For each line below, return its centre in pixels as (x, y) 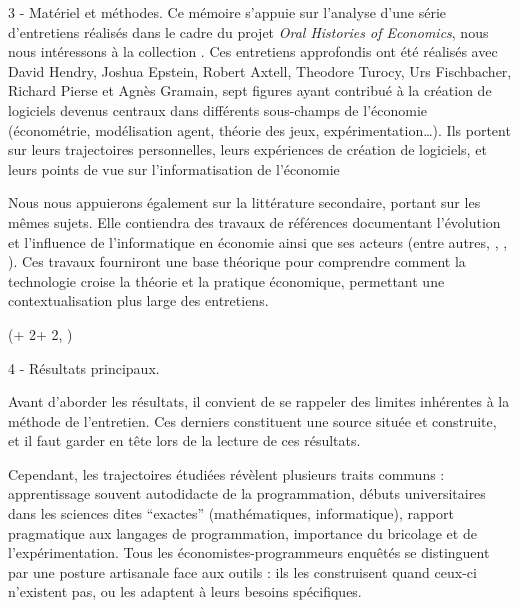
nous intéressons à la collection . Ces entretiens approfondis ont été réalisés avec (253, 51)
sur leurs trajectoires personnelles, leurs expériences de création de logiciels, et (247, 149)
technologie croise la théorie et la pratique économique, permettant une (226, 280)
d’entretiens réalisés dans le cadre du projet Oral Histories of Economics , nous (248, 31)
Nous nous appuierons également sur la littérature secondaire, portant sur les (244, 202)
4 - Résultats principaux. (84, 367)
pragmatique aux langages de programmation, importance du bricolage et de (242, 532)
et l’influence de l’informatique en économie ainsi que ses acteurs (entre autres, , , (258, 241)
